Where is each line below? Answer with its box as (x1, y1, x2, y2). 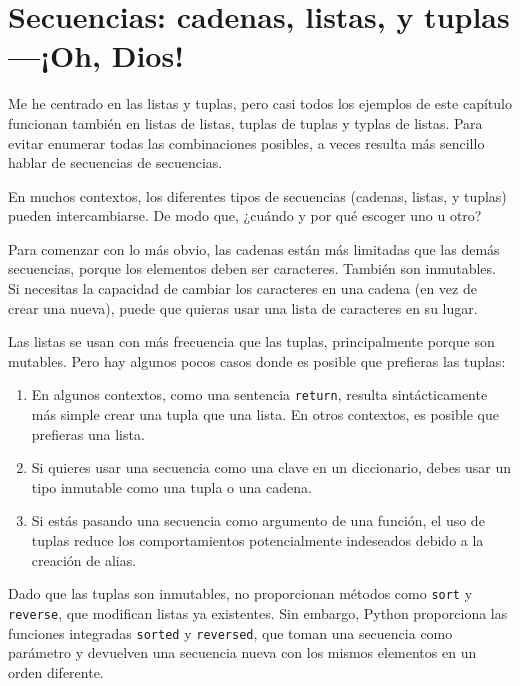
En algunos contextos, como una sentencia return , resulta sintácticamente (31, 384, 488, 405)
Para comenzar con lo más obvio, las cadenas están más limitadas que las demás (8, 238, 500, 259)
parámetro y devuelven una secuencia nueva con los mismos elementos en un (8, 642, 477, 663)
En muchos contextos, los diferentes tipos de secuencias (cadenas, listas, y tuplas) (8, 185, 507, 206)
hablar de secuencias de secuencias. (8, 152, 223, 173)
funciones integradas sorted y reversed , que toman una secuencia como (8, 622, 453, 643)
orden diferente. (8, 661, 104, 682)
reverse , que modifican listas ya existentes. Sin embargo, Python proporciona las (8, 602, 508, 623)
